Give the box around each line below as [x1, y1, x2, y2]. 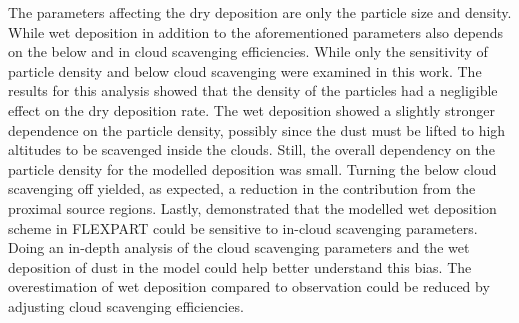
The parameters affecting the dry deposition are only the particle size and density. [8, 2, 512, 22]
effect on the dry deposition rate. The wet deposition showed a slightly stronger [8, 99, 496, 120]
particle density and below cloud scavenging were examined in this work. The [8, 60, 482, 81]
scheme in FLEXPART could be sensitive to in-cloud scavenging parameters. [8, 217, 478, 238]
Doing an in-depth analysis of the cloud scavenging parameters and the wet [8, 237, 470, 258]
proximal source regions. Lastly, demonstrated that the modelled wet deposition [8, 197, 497, 218]
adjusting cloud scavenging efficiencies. [8, 295, 244, 316]
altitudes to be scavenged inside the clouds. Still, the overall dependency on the [8, 139, 495, 160]
